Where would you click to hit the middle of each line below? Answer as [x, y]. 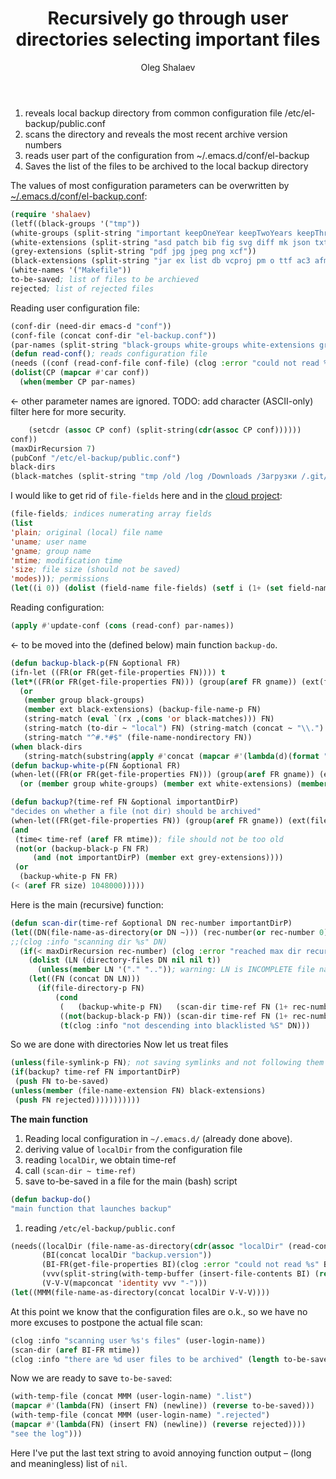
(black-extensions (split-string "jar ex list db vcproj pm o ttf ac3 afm [169, 261]
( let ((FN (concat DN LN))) [84, 979]
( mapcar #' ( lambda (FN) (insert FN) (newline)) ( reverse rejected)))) [158, 1425]
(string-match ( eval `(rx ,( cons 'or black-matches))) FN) [149, 719]
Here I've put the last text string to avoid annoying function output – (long [161, 1453]
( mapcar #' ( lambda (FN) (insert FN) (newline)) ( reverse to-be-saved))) [162, 1406]
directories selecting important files [168, 39]
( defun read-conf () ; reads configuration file [109, 354]
